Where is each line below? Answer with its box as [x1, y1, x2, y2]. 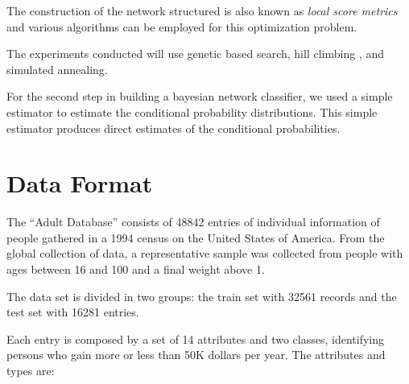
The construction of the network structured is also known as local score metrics [6, 2, 398, 19]
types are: [6, 362, 55, 379]
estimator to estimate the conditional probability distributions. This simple [6, 103, 378, 120]
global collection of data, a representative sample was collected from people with [6, 245, 403, 262]
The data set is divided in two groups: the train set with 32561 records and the [6, 287, 397, 304]
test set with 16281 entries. [6, 303, 139, 320]
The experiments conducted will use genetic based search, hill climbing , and [6, 45, 384, 62]
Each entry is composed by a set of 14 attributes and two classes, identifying [6, 330, 384, 347]
